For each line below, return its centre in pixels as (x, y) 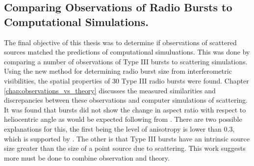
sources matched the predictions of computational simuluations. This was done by (127, 52)
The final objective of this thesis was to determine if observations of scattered (120, 42)
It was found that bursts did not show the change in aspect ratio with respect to (125, 109)
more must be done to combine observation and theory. (87, 157)
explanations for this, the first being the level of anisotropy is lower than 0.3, (119, 128)
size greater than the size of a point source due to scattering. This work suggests (125, 148)
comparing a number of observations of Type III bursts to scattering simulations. (126, 61)
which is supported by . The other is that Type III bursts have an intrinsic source (127, 138)
